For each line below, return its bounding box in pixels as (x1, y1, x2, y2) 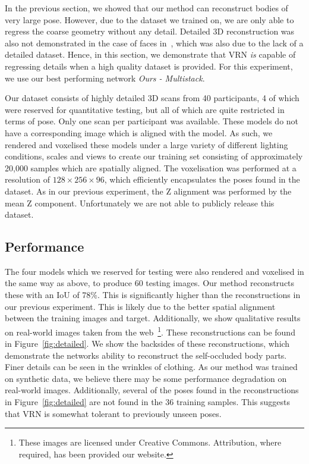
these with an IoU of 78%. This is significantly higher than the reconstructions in (5, 289, 301, 301)
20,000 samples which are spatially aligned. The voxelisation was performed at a (5, 161, 297, 174)
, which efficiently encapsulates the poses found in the (104, 173, 300, 186)
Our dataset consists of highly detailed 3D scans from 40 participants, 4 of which (5, 92, 299, 104)
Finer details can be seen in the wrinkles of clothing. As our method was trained (5, 360, 298, 373)
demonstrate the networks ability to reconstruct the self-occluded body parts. (5, 349, 287, 361)
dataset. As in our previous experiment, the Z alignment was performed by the (5, 184, 292, 197)
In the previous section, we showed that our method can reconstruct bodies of (5, 2, 288, 14)
